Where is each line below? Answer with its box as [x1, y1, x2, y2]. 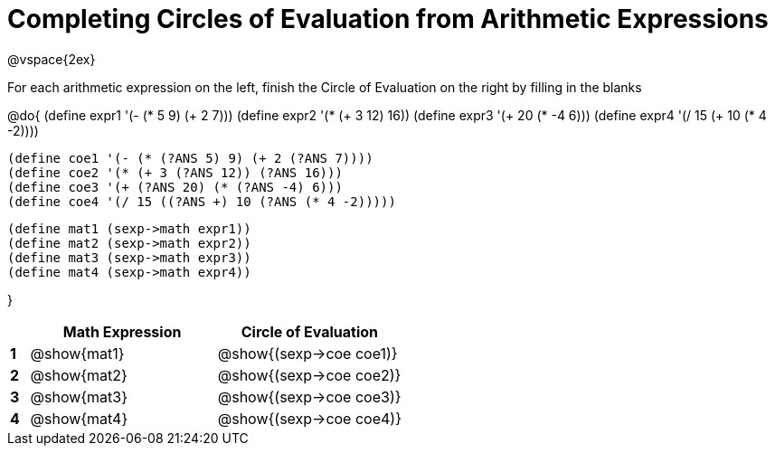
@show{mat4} [30, 409, 128, 428]
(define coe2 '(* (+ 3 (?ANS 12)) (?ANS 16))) [7, 165, 343, 180]
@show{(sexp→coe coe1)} [217, 344, 398, 363]
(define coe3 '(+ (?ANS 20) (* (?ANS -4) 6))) [7, 179, 343, 194]
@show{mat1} [30, 344, 125, 363]
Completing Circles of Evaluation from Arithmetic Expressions [7, 4, 769, 34]
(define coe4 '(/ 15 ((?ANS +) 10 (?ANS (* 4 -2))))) [7, 193, 396, 209]
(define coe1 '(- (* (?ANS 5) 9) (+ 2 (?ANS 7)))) [7, 150, 373, 165]
